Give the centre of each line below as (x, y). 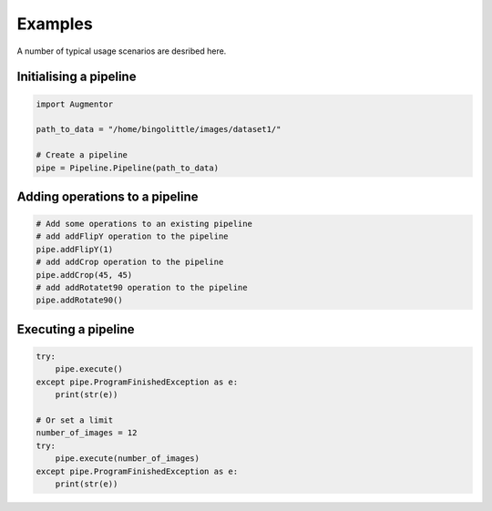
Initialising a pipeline (77, 77)
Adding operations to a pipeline (108, 196)
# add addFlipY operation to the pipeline (132, 236)
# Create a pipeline (82, 155)
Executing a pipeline (76, 329)
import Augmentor (75, 104)
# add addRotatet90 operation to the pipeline (142, 288)
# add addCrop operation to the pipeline (130, 262)
